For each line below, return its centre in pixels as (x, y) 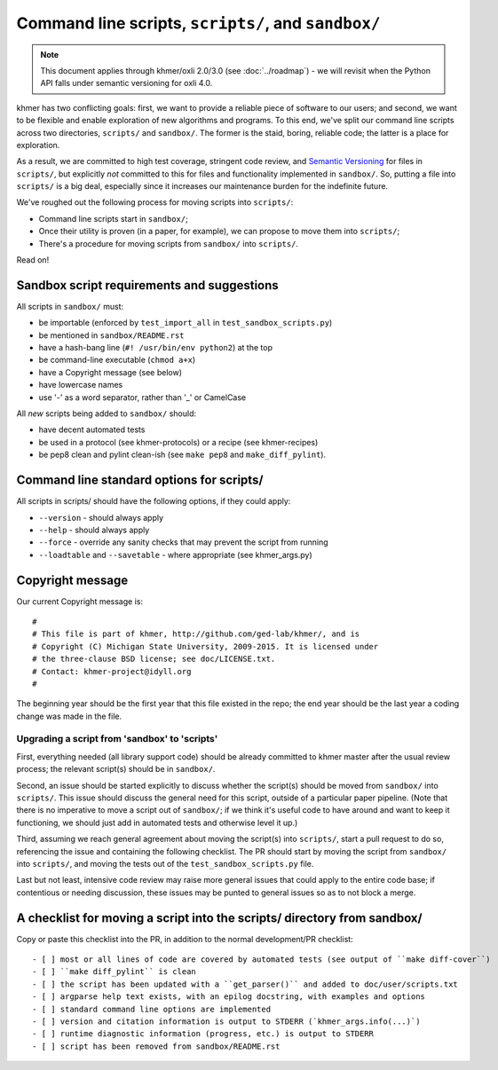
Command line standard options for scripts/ (140, 480)
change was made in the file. (69, 716)
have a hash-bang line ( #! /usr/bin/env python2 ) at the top (155, 348)
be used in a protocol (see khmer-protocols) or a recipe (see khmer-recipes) (178, 442)
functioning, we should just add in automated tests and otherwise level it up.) (157, 822)
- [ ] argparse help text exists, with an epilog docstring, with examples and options (229, 997)
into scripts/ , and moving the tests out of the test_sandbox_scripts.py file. (165, 863)
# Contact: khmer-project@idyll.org (112, 671)
